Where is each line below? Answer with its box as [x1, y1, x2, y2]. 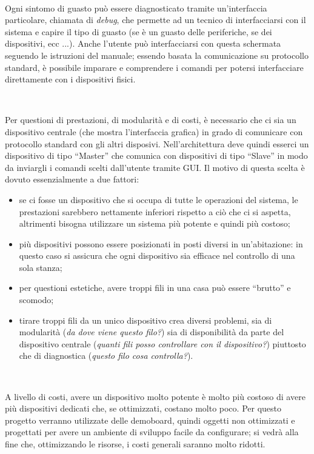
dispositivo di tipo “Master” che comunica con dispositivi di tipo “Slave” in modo [5, 149, 308, 162]
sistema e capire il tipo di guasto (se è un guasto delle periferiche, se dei [5, 25, 272, 38]
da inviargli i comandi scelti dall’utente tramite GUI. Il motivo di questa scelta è [5, 161, 305, 173]
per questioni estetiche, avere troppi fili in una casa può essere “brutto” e [19, 281, 291, 294]
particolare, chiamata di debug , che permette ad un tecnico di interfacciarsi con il [5, 13, 306, 26]
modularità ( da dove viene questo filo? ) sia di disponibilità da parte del [19, 325, 284, 338]
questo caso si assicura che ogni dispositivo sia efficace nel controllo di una [19, 249, 295, 262]
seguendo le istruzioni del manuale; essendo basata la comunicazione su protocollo [5, 48, 309, 61]
